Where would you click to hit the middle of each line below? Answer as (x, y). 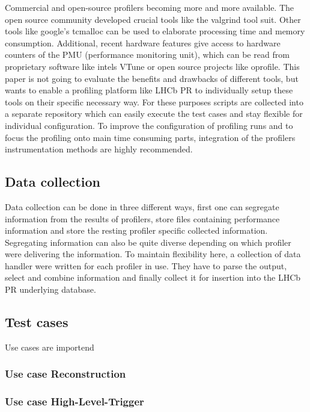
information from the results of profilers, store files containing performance (142, 218)
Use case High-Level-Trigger (74, 401)
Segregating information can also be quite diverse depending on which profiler (148, 242)
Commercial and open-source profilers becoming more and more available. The (150, 7)
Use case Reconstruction (65, 374)
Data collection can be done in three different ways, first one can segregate (142, 206)
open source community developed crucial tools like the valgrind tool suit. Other (153, 19)
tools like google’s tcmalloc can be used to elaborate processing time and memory (155, 31)
